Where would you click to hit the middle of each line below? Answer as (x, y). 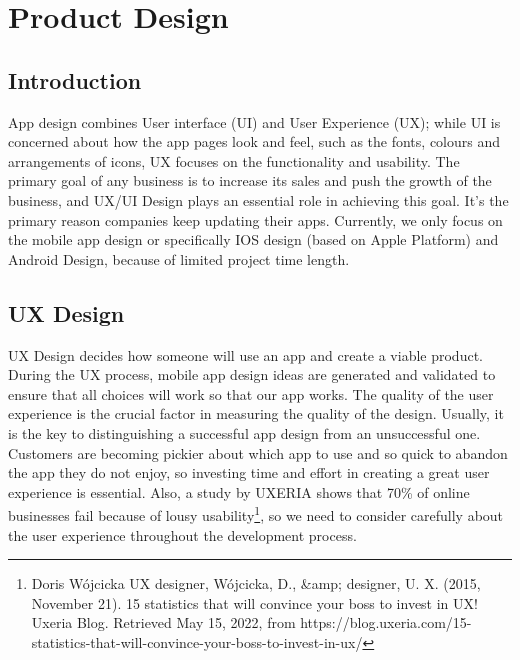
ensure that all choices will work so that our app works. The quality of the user (251, 393)
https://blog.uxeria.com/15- (386, 622)
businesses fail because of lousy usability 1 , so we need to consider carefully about (256, 513)
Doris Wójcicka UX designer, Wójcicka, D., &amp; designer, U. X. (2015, (256, 583)
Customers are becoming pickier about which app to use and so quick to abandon (258, 452)
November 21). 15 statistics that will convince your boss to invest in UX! (254, 602)
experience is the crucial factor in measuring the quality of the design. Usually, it (256, 413)
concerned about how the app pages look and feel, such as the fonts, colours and (254, 141)
